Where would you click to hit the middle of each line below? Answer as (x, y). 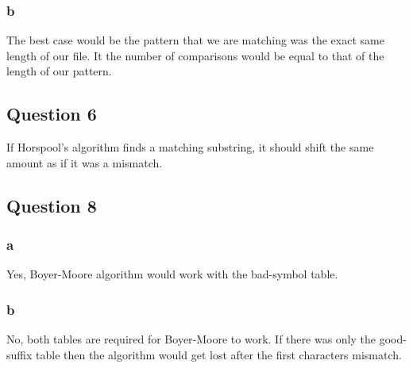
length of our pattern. (59, 71)
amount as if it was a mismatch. (85, 162)
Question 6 (52, 114)
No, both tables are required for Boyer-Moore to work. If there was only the (191, 339)
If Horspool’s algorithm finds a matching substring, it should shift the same (190, 147)
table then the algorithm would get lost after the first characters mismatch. (219, 354)
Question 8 (52, 205)
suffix (19, 354)
